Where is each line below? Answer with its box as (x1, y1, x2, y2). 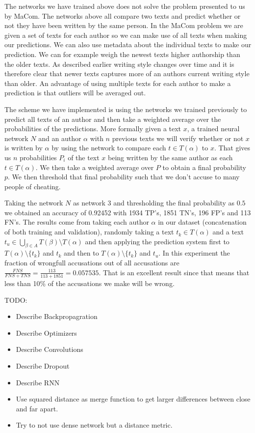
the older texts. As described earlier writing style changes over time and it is (4, 58, 234, 69)
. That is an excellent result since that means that (99, 267, 250, 277)
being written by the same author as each (108, 152, 233, 162)
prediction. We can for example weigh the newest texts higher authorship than (4, 49, 240, 59)
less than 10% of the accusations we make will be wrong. (4, 278, 175, 288)
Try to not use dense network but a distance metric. (16, 420, 173, 430)
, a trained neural (187, 123, 240, 134)
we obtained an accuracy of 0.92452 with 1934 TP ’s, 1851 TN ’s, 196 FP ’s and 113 (4, 207, 251, 217)
